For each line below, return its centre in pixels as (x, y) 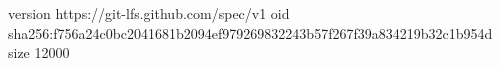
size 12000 (39, 52)
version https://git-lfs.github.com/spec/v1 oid (149, 13)
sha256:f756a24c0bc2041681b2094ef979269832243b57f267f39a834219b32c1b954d (250, 32)
